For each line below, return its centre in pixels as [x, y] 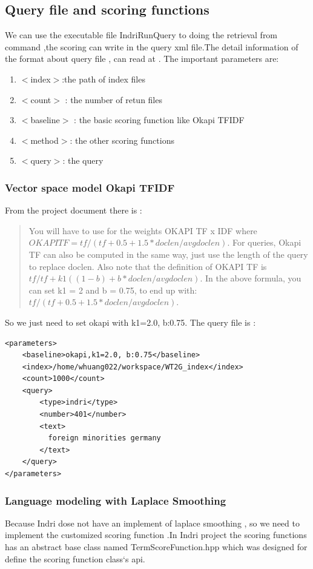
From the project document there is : [74, 210]
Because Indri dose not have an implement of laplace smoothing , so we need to [152, 523]
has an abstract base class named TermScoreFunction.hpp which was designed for [156, 547]
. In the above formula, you [251, 278]
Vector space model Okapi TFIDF [90, 187]
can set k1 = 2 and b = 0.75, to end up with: [113, 290]
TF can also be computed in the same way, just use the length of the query [168, 254]
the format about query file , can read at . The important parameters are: [142, 59]
